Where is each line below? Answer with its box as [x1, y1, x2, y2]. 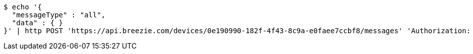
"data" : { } [12, 19, 63, 27]
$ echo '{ [4, 3, 42, 11]
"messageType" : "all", [12, 11, 106, 19]
